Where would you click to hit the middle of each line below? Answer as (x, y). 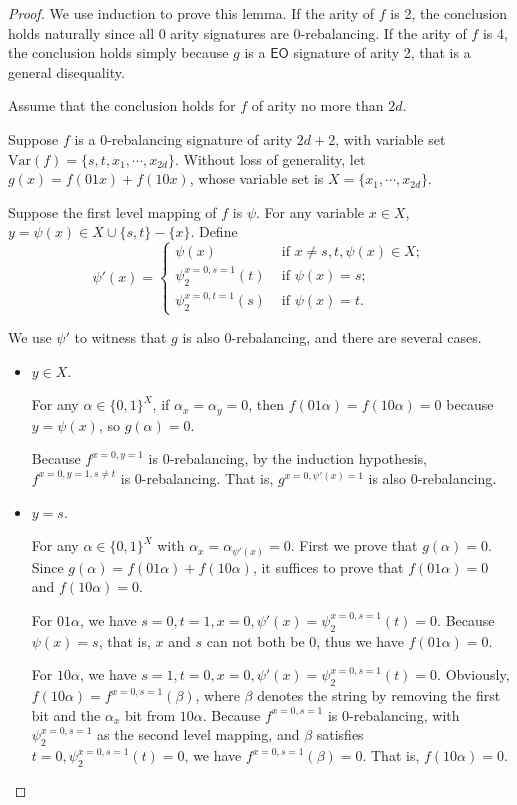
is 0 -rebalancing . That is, (197, 477)
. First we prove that (354, 545)
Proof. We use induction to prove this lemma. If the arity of (191, 13)
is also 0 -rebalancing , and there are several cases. (332, 337)
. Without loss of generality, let (270, 158)
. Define (214, 231)
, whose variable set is (256, 178)
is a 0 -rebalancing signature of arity (183, 138)
